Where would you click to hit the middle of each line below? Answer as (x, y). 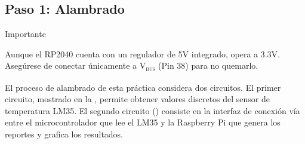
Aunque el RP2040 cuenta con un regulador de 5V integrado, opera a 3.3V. (143, 53)
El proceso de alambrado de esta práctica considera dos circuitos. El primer (143, 87)
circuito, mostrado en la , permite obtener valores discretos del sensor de (138, 99)
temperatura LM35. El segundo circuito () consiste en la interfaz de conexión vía (152, 110)
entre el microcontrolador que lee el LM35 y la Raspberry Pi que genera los (143, 122)
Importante (25, 34)
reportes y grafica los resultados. (64, 134)
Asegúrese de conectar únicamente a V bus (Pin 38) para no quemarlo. (132, 66)
